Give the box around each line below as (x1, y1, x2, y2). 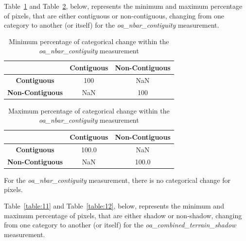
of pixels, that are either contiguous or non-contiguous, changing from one (4, 10, 225, 20)
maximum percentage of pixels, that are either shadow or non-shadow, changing (4, 210, 242, 220)
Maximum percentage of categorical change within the (8, 105, 170, 115)
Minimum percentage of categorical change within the (9, 36, 169, 46)
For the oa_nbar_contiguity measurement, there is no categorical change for (4, 175, 230, 185)
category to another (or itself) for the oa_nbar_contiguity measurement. (4, 20, 219, 30)
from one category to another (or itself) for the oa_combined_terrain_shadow (4, 220, 236, 230)
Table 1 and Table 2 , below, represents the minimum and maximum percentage (4, 1, 243, 11)
